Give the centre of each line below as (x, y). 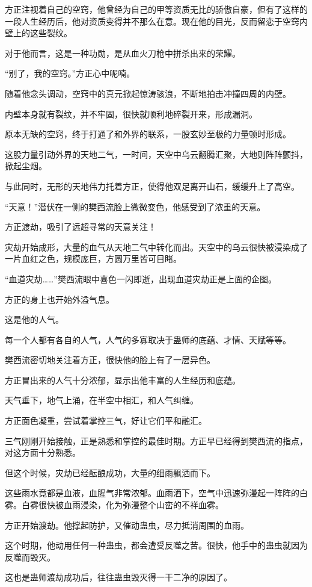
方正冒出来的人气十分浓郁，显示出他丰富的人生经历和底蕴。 (123, 380)
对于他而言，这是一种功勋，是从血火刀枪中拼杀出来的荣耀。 (123, 53)
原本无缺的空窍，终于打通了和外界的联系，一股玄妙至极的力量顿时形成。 (148, 134)
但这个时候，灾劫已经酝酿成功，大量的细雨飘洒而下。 (110, 472)
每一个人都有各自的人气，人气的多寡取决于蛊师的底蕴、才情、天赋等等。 (148, 339)
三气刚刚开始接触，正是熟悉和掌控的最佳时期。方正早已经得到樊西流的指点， (156, 440)
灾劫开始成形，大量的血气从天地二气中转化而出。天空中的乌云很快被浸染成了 (156, 247)
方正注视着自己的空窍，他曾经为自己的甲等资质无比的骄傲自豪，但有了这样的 (156, 9)
